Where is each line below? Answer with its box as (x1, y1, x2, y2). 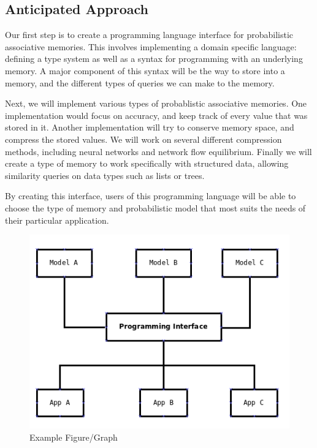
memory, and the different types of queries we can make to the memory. (5, 76, 275, 89)
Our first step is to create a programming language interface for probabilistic (5, 28, 294, 41)
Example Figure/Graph (29, 430, 118, 443)
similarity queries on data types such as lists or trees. (5, 169, 205, 181)
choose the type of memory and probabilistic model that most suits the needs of (5, 201, 306, 214)
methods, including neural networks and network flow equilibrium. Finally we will (5, 145, 312, 158)
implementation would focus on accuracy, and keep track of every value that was (5, 108, 308, 121)
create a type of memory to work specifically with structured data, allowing (5, 157, 289, 170)
